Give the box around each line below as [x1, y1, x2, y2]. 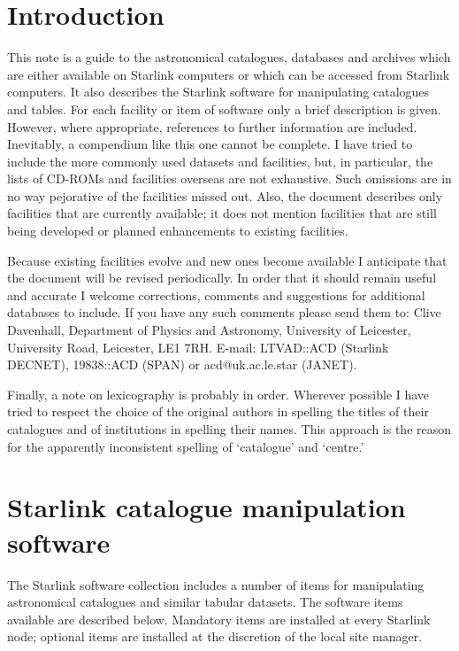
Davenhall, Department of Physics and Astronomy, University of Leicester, [7, 321, 411, 339]
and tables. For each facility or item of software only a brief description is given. [7, 99, 441, 118]
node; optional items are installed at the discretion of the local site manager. [7, 627, 423, 646]
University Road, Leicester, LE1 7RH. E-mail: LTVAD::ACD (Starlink [7, 337, 389, 356]
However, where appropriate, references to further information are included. [7, 117, 417, 136]
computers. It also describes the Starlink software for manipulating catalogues [7, 82, 430, 101]
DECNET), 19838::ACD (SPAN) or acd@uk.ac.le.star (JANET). [7, 355, 357, 374]
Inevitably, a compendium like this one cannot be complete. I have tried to [7, 135, 413, 153]
